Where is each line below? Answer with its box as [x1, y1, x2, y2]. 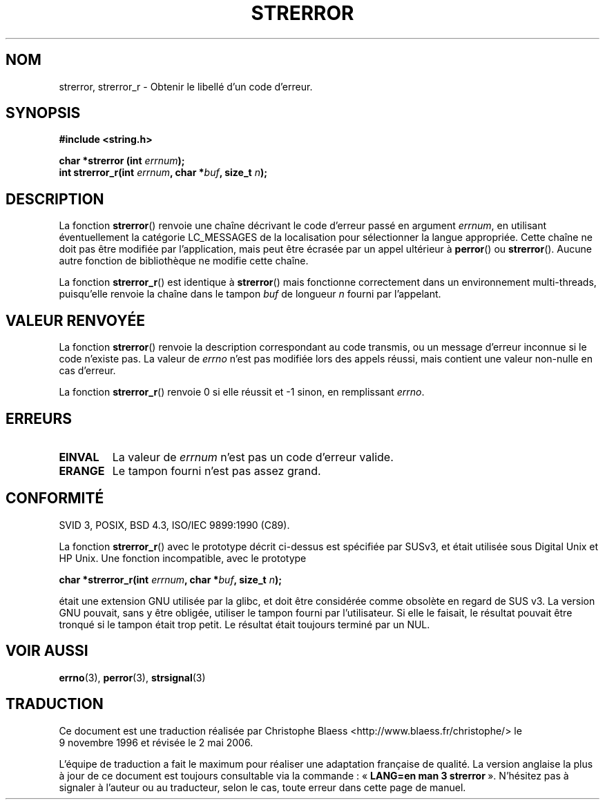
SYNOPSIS [6, 104, 81, 122]
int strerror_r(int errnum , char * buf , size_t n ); [59, 166, 268, 179]
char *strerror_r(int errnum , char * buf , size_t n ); [59, 573, 282, 585]
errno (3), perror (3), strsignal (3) [59, 671, 206, 683]
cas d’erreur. [59, 365, 116, 377]
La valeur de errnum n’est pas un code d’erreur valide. [112, 449, 394, 464]
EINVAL [59, 449, 99, 464]
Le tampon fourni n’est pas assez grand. [112, 463, 321, 478]
